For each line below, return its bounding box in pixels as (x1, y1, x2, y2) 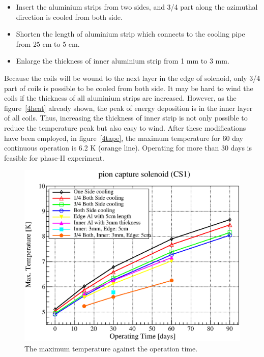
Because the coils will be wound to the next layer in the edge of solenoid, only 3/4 (4, 72, 260, 83)
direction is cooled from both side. (16, 11, 123, 22)
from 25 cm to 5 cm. (16, 38, 80, 49)
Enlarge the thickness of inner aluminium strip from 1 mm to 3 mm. (16, 55, 229, 66)
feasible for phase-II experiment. (4, 152, 105, 163)
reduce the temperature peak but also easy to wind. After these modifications (4, 122, 246, 133)
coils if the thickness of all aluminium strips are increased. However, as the (4, 93, 237, 103)
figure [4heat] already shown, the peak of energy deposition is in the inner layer (4, 102, 253, 113)
